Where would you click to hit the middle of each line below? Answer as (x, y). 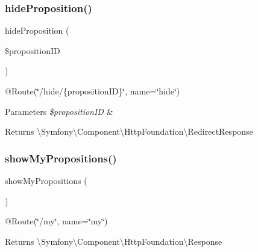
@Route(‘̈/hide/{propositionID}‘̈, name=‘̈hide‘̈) (93, 91)
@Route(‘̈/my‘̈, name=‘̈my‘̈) (56, 221)
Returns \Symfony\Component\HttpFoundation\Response (114, 241)
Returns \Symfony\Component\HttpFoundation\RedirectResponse (129, 131)
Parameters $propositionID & (59, 111)
